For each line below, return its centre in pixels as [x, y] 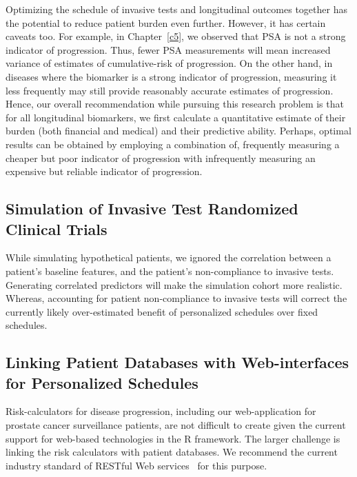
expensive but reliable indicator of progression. [104, 171]
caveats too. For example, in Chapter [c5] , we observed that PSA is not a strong [176, 36]
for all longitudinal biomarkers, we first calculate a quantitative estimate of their [176, 117]
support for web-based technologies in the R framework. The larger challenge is [173, 438]
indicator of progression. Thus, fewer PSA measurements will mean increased [168, 49]
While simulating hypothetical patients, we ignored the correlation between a [169, 257]
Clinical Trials [57, 229]
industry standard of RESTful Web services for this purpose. [136, 465]
